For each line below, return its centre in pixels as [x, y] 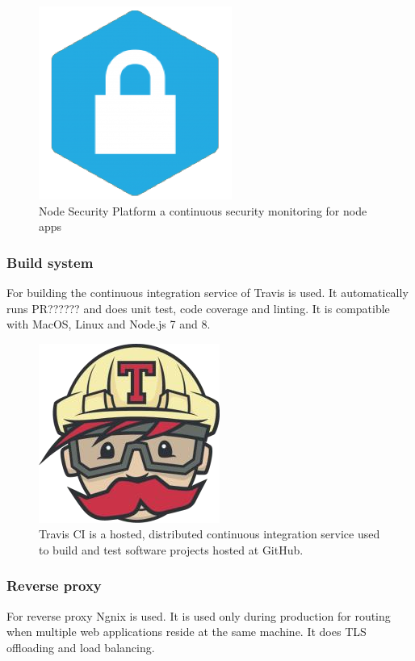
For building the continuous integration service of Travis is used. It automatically [207, 292]
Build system [50, 262]
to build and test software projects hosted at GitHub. [171, 549]
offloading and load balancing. [81, 647]
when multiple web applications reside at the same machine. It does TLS [187, 632]
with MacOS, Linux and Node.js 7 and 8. [109, 324]
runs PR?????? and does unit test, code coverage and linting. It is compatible [198, 308]
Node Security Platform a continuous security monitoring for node [203, 210]
